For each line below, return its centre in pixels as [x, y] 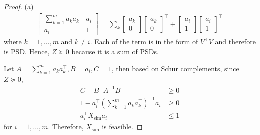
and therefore [235, 42]
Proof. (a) [19, 6]
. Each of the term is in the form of [144, 42]
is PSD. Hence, [27, 52]
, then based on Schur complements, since [175, 68]
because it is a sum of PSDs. [115, 52]
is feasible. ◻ [122, 126]
